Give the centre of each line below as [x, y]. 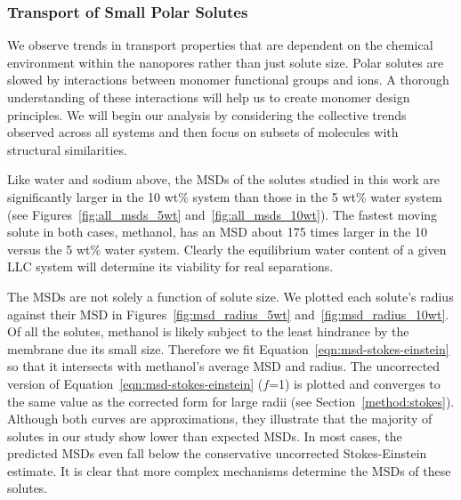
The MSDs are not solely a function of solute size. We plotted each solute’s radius [230, 296]
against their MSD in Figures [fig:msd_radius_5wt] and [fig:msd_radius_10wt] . [228, 314]
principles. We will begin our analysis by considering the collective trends [207, 114]
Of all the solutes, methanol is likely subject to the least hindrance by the [208, 331]
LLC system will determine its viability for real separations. [170, 266]
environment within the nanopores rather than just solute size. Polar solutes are [226, 62]
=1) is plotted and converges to [355, 383]
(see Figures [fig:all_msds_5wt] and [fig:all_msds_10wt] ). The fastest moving [222, 214]
